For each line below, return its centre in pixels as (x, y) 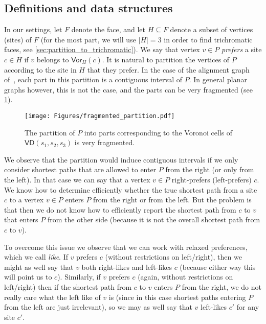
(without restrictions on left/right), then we (173, 257)
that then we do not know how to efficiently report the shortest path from (120, 209)
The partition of (50, 132)
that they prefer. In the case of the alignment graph (168, 69)
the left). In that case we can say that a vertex (77, 179)
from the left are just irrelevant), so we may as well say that (98, 307)
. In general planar (218, 79)
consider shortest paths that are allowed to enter (80, 169)
